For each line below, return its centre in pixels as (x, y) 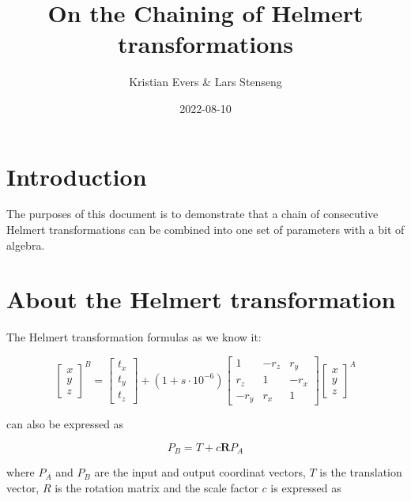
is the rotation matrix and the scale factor (156, 488)
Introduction (77, 176)
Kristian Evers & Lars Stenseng (205, 82)
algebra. (26, 245)
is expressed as (306, 488)
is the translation (361, 472)
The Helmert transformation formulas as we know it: (134, 337)
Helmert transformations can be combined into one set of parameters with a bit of (205, 230)
